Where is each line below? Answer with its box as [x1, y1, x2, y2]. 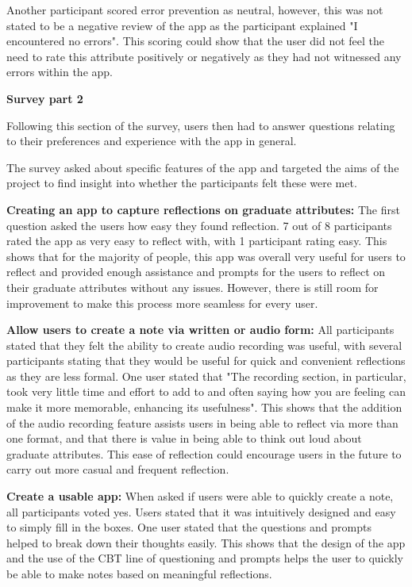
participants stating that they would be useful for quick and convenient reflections [6, 352, 406, 369]
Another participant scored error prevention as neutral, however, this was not [6, 2, 383, 17]
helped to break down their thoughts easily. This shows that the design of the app [6, 534, 406, 551]
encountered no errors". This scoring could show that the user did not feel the [6, 33, 385, 49]
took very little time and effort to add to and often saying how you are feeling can [6, 383, 406, 400]
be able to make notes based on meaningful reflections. [6, 566, 272, 581]
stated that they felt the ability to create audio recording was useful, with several [6, 336, 402, 353]
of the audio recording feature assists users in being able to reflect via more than [6, 414, 399, 431]
